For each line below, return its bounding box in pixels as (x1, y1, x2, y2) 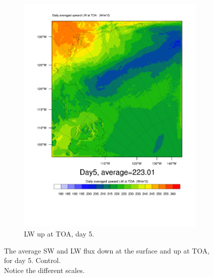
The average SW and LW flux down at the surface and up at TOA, (4, 245, 210, 255)
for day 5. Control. (4, 255, 61, 265)
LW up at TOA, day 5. (24, 228, 94, 238)
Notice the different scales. (4, 264, 85, 275)
